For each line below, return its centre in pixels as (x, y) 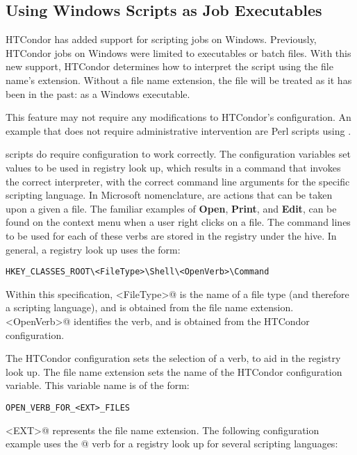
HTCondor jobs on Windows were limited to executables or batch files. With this (178, 52)
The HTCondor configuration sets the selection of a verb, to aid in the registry (173, 358)
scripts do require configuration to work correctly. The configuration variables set (178, 154)
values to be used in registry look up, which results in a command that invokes (173, 167)
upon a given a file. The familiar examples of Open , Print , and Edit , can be (171, 208)
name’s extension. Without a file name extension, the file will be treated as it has (179, 80)
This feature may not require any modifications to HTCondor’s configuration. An (178, 117)
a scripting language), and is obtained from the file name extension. (150, 307)
